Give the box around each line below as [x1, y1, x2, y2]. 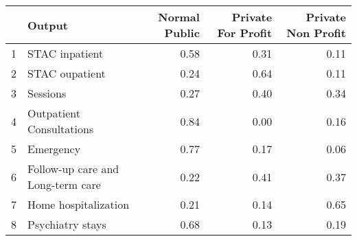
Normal [158, 9, 200, 25]
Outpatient [27, 105, 80, 121]
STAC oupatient [27, 65, 106, 81]
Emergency [27, 141, 81, 157]
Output [27, 16, 68, 33]
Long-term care [27, 176, 101, 192]
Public [164, 25, 200, 41]
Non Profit [286, 25, 346, 41]
